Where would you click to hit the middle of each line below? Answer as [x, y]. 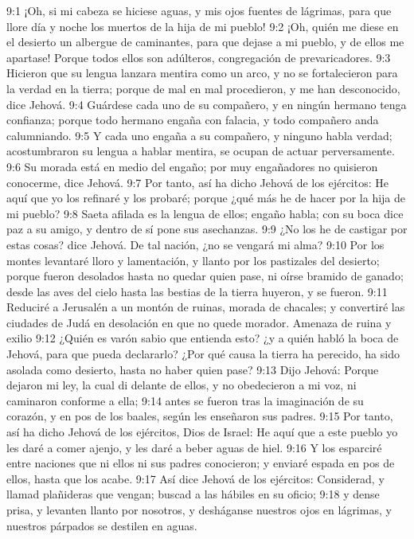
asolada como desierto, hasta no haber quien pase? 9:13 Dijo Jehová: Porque [193, 369]
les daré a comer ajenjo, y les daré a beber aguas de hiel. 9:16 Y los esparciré [194, 447]
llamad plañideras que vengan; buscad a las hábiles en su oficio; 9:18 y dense [193, 494]
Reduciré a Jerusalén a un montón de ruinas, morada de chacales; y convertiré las [206, 307]
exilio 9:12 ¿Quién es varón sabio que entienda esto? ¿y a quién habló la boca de [203, 338]
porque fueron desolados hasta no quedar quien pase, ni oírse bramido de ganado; [205, 276]
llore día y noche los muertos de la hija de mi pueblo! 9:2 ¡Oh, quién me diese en [203, 26]
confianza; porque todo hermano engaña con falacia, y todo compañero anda [193, 120]
